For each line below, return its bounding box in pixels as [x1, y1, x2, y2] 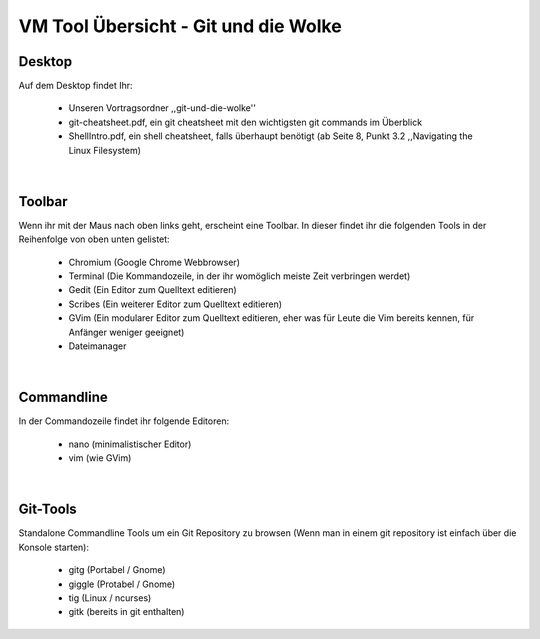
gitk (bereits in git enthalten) [68, 606, 185, 618]
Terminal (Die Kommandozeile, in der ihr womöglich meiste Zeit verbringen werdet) [68, 270, 411, 282]
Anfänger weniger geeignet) [68, 326, 185, 338]
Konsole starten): [18, 541, 90, 553]
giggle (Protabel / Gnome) [68, 578, 176, 590]
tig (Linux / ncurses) [68, 591, 152, 604]
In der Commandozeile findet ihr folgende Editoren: [18, 415, 230, 427]
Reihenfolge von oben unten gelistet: [18, 233, 170, 245]
